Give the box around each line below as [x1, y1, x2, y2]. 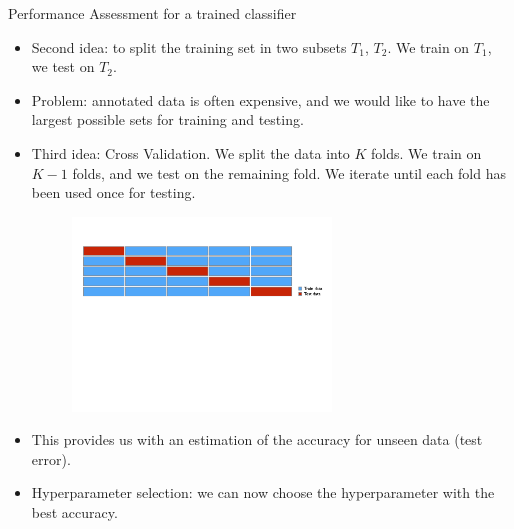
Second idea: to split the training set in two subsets [31, 36, 347, 57]
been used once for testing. [31, 182, 196, 203]
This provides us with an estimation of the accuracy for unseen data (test [31, 429, 483, 450]
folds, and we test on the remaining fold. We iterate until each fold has [72, 162, 507, 183]
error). [31, 448, 71, 469]
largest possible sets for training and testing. [31, 109, 304, 130]
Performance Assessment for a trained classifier [8, 3, 297, 23]
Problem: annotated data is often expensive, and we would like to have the [31, 89, 490, 110]
